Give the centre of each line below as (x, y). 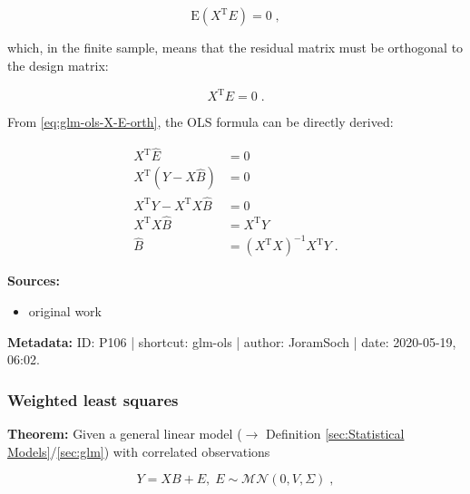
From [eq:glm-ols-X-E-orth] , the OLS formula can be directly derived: (201, 122)
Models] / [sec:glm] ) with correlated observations (139, 451)
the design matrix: (58, 65)
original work (65, 310)
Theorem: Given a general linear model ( (125, 433)
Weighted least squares (93, 399)
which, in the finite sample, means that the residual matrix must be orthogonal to (235, 47)
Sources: (34, 281)
